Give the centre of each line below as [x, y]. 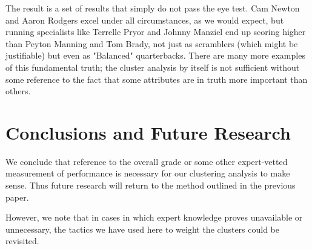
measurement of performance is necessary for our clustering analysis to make [148, 173]
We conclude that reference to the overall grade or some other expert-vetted [147, 161]
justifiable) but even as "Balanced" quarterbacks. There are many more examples [155, 55]
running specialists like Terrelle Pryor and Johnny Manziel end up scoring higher [156, 32]
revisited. [22, 241]
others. [18, 91]
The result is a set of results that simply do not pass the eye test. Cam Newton [153, 8]
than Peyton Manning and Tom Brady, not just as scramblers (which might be [152, 43]
